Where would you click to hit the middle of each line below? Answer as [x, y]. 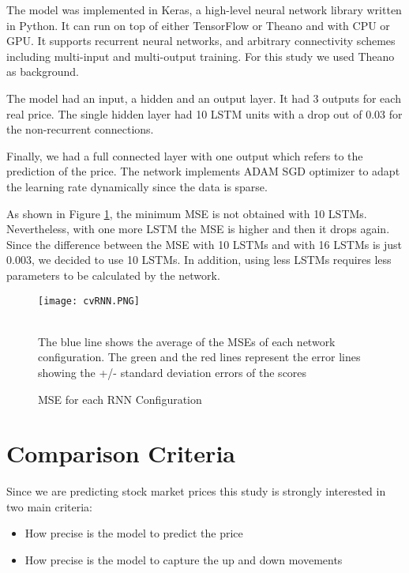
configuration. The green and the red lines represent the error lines [199, 357]
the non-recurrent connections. [80, 129]
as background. [43, 72]
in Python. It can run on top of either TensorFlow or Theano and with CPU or [198, 25]
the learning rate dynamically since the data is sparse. [137, 186]
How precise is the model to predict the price [134, 533]
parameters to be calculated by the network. [113, 275]
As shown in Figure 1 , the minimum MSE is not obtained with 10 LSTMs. [187, 213]
